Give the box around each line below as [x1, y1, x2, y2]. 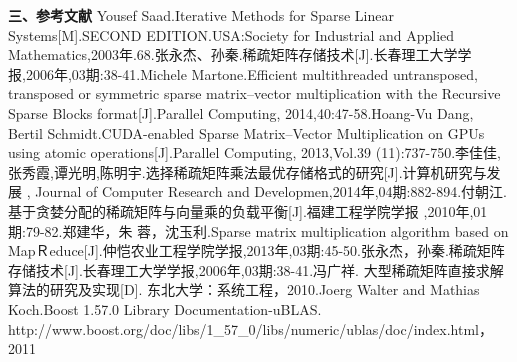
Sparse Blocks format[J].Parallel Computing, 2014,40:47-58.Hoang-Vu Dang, [8, 102, 474, 123]
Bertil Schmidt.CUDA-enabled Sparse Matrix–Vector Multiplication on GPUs [8, 122, 485, 143]
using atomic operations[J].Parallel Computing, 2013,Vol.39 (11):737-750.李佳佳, [8, 142, 502, 163]
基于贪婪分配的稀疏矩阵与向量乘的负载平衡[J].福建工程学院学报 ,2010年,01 [8, 200, 488, 221]
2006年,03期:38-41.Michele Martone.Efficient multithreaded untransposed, [25, 63, 478, 84]
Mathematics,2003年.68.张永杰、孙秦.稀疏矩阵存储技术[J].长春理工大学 [8, 44, 458, 65]
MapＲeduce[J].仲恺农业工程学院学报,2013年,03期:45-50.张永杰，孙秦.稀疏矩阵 [8, 240, 505, 261]
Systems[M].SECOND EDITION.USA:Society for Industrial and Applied [8, 24, 455, 45]
